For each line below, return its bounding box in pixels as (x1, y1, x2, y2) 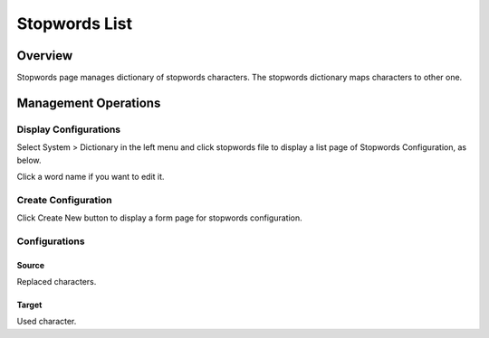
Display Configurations (16, 123, 121, 136)
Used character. (16, 316, 77, 327)
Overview (16, 48, 73, 63)
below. (16, 155, 42, 165)
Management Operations (16, 95, 161, 110)
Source (16, 259, 45, 270)
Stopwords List (16, 14, 133, 33)
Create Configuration (16, 193, 112, 206)
